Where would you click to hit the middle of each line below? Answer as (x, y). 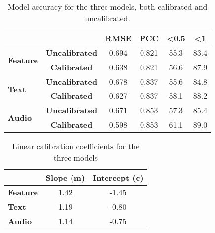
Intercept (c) (118, 177)
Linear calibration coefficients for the (76, 146)
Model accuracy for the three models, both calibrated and (107, 7)
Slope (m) (65, 177)
